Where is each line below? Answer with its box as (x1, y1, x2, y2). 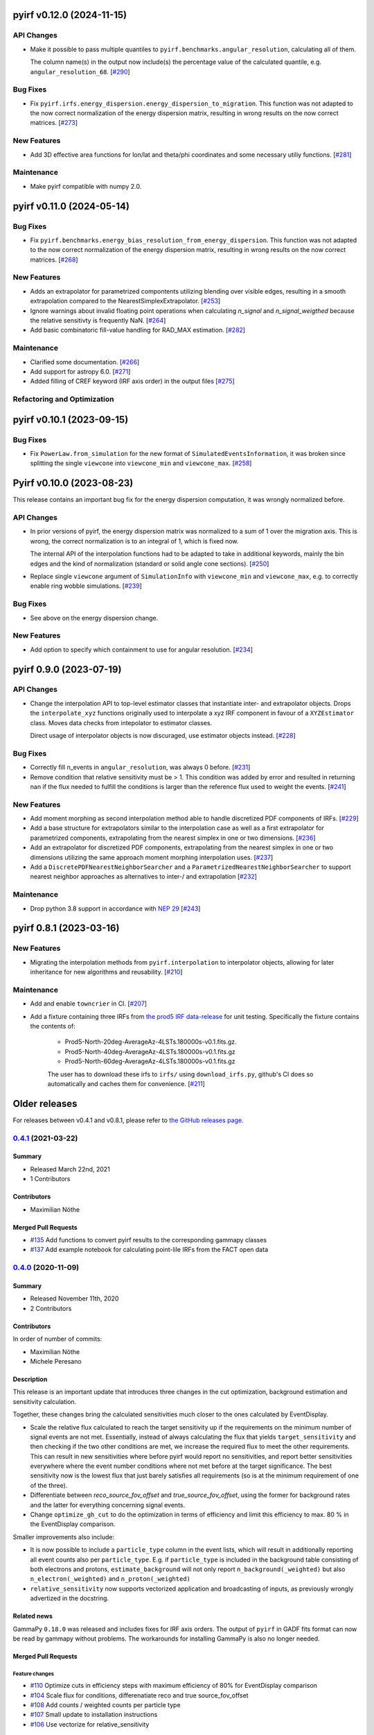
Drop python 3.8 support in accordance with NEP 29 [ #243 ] (30, 904, 201, 913)
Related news (12, 1612, 53, 1620)
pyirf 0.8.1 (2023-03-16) (12, 922, 120, 934)
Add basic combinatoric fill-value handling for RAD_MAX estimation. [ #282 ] (30, 326, 246, 335)
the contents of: (30, 1022, 75, 1031)
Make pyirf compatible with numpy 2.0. (30, 182, 142, 190)
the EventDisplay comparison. (30, 1520, 116, 1528)
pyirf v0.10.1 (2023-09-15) (12, 414, 129, 425)
